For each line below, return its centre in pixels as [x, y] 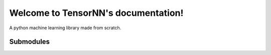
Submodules [30, 42]
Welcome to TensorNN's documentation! [96, 13]
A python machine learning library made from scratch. [65, 28]
